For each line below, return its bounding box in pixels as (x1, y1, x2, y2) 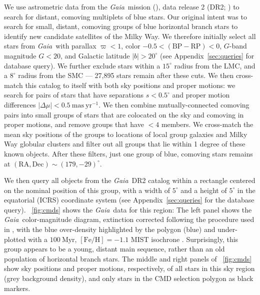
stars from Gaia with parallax (4, 40, 96, 51)
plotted (4, 233, 26, 244)
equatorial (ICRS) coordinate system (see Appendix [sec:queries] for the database (4, 194, 254, 205)
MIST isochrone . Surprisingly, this (130, 233, 238, 244)
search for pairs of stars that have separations (4, 89, 144, 100)
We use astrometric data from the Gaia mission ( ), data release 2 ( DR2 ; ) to (4, 1, 239, 11)
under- (217, 224, 237, 234)
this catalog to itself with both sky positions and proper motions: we (25, 79, 235, 90)
